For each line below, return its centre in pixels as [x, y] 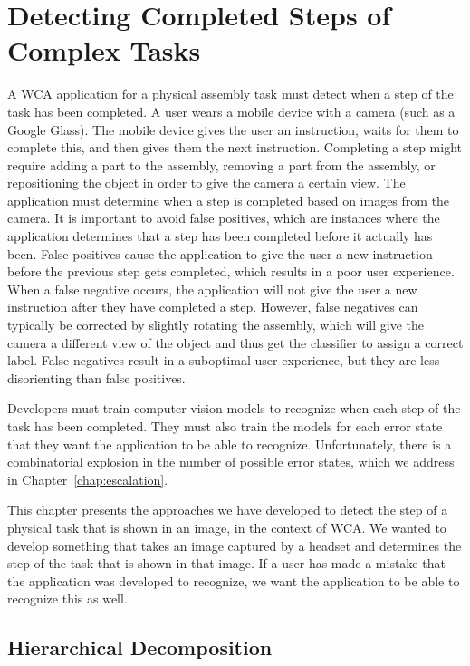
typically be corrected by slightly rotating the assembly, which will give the [216, 325]
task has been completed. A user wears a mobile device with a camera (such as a [231, 111]
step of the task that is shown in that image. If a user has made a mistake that [226, 563]
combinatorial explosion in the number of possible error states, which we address [231, 462]
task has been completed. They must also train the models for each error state [225, 426]
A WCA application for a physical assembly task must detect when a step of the [230, 94]
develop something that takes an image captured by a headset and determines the [235, 545]
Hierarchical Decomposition [140, 647]
